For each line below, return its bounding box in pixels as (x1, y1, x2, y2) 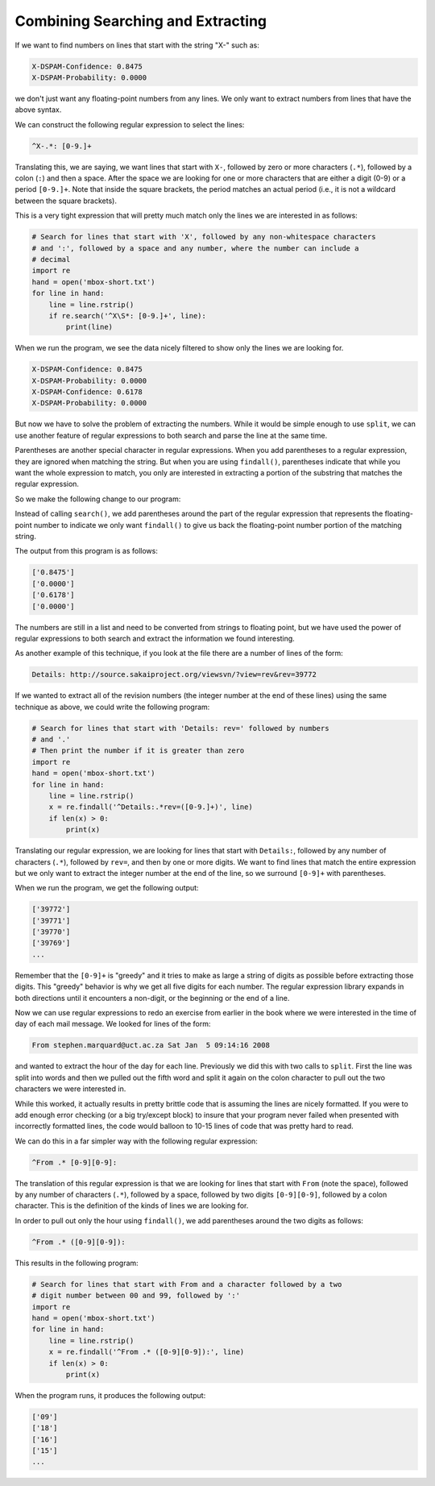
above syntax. (14, 105, 62, 114)
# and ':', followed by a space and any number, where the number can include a (31, 243, 359, 253)
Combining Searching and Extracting (14, 12, 267, 30)
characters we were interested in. (14, 1084, 126, 1094)
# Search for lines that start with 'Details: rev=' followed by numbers (31, 724, 329, 733)
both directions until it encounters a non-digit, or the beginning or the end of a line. (14, 993, 290, 1002)
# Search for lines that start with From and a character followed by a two (31, 1280, 342, 1289)
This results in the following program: (14, 1258, 139, 1268)
